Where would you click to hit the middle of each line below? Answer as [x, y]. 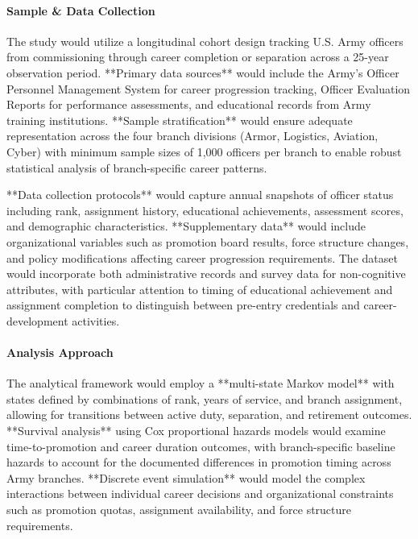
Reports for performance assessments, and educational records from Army [189, 104]
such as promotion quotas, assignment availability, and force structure [179, 510]
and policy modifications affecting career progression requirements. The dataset [202, 257]
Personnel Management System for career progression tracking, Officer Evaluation [209, 88]
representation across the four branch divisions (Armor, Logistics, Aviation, [192, 136]
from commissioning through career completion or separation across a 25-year [198, 57]
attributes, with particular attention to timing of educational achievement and [200, 289]
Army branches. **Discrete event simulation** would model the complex [186, 477]
